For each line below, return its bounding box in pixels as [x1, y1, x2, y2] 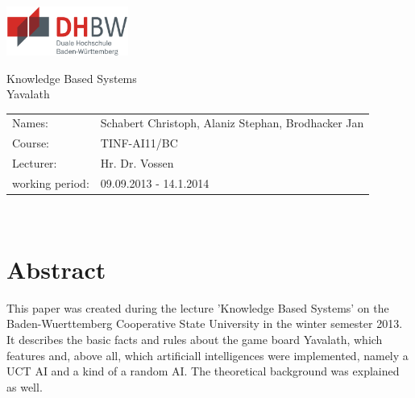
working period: [12, 174, 89, 191]
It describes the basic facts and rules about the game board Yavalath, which [6, 330, 383, 347]
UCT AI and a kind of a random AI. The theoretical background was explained [6, 363, 400, 379]
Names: [12, 114, 48, 131]
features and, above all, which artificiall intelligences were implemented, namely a [6, 346, 409, 363]
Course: [12, 135, 50, 151]
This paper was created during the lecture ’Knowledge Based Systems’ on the [6, 299, 389, 316]
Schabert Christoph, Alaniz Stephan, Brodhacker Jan [100, 114, 364, 131]
